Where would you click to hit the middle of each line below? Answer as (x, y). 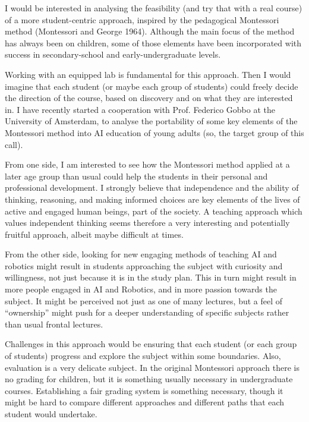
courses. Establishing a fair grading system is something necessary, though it (144, 390)
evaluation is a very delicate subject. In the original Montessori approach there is (152, 367)
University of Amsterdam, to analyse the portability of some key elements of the (151, 121)
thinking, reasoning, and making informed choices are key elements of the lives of (152, 199)
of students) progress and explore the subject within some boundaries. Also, (143, 356)
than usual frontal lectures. (54, 324)
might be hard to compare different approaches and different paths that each (145, 402)
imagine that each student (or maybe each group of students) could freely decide (152, 86)
